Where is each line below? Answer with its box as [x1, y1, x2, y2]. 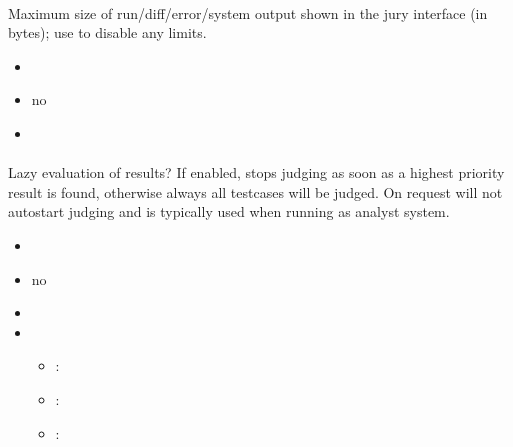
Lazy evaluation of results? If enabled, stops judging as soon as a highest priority [8, 162, 505, 183]
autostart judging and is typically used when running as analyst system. [8, 201, 450, 222]
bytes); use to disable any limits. [8, 22, 207, 43]
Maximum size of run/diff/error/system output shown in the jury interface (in [8, 2, 488, 23]
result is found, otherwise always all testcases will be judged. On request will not [8, 181, 503, 202]
